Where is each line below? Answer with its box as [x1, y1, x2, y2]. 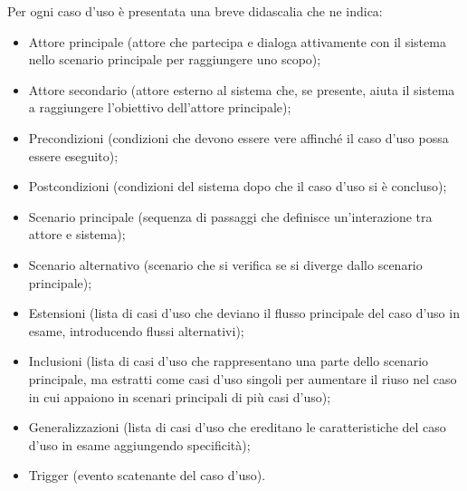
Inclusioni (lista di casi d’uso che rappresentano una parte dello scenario [28, 351, 429, 371]
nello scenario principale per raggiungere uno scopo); [28, 50, 321, 69]
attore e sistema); [28, 225, 126, 244]
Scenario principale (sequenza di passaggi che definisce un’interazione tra [28, 207, 433, 226]
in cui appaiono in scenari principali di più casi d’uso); [28, 387, 331, 406]
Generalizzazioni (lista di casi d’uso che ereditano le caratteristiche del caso [28, 418, 446, 437]
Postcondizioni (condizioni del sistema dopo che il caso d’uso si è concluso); [28, 177, 447, 196]
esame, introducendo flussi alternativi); [28, 321, 244, 340]
